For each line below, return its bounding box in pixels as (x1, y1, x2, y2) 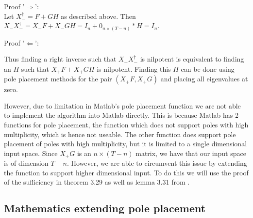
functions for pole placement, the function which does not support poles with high (4, 119, 249, 129)
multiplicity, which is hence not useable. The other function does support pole (4, 129, 236, 139)
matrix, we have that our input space (135, 148, 246, 158)
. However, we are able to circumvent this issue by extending (67, 158, 247, 168)
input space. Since (4, 148, 58, 158)
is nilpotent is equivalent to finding (140, 54, 244, 64)
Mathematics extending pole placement (4, 201, 206, 216)
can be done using (181, 63, 235, 74)
